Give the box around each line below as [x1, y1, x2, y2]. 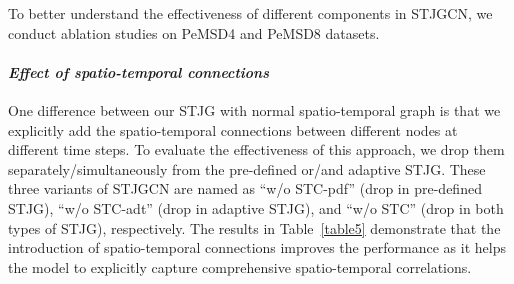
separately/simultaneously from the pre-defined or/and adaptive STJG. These [8, 158, 486, 179]
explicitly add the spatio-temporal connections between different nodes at [8, 119, 458, 140]
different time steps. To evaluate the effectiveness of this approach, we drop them [8, 139, 505, 160]
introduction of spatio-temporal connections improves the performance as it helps [8, 237, 506, 258]
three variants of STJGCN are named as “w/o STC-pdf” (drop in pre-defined [8, 178, 482, 199]
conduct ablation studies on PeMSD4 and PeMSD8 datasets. [8, 22, 380, 43]
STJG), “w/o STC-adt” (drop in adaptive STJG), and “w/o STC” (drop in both [8, 197, 504, 218]
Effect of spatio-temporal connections [8, 61, 270, 82]
